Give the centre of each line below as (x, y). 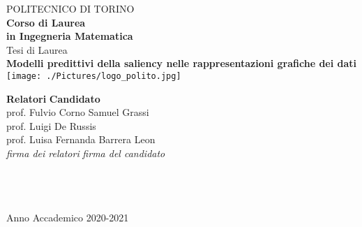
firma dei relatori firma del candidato (86, 153)
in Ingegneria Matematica (70, 36)
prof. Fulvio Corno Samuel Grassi (78, 112)
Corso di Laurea (46, 22)
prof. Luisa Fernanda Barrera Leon (81, 139)
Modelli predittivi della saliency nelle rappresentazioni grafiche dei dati (182, 63)
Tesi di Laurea (37, 49)
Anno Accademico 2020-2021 (68, 218)
